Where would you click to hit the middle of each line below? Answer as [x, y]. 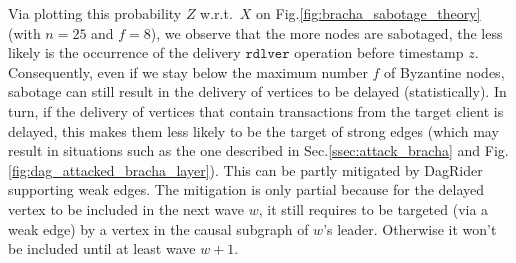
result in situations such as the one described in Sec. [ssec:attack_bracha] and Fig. [258, 150]
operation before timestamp [379, 52]
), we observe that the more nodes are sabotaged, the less [326, 32]
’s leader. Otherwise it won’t [410, 228]
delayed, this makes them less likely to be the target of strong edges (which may [253, 130]
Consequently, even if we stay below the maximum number [188, 71]
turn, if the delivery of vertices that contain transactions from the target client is [256, 110]
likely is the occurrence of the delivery [124, 52]
